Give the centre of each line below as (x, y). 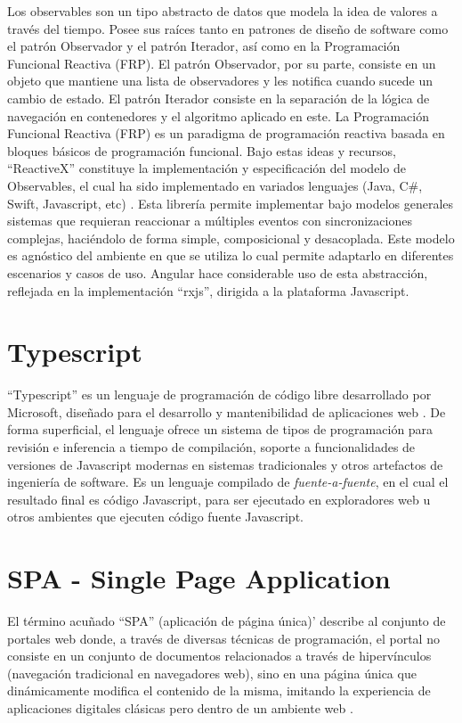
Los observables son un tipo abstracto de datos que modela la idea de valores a (223, 11)
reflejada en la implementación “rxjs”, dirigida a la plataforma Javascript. (208, 290)
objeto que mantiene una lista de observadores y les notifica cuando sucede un (220, 81)
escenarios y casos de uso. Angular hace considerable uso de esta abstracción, (218, 272)
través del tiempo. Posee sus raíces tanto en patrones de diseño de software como (228, 28)
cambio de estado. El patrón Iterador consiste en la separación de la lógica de (219, 98)
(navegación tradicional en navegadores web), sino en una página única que (212, 673)
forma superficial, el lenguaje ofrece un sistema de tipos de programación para (220, 429)
